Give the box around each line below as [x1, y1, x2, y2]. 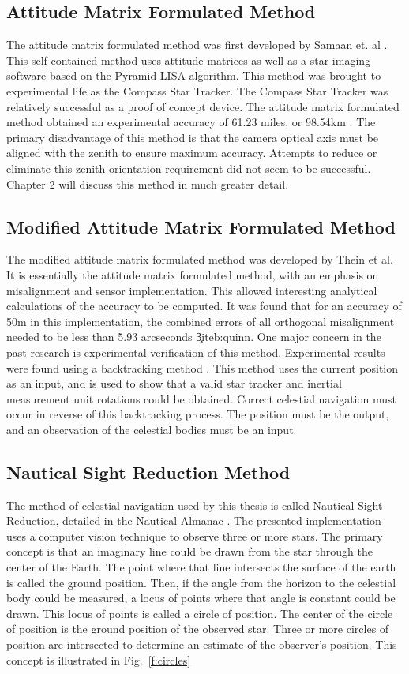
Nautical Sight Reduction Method [6, 459, 291, 484]
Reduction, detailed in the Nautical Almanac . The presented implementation [6, 512, 381, 529]
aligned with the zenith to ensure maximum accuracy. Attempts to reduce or [6, 144, 377, 161]
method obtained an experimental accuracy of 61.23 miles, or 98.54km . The [6, 114, 376, 130]
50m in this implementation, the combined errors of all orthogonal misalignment [6, 313, 395, 329]
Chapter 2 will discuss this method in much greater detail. [6, 175, 289, 192]
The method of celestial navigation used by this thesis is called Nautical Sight [6, 496, 383, 513]
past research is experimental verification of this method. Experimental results [6, 343, 385, 360]
